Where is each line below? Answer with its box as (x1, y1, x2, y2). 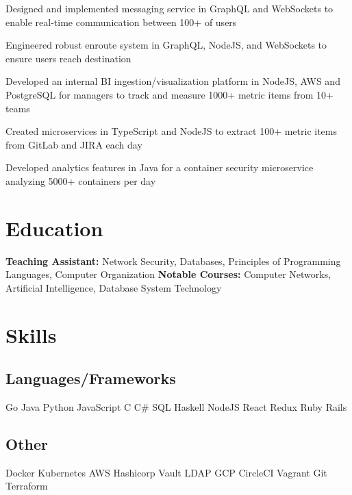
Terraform (5, 479, 48, 493)
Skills (5, 320, 57, 348)
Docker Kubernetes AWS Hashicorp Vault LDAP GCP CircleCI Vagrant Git (5, 465, 327, 479)
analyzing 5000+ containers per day (5, 173, 156, 188)
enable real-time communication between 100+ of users (5, 14, 237, 29)
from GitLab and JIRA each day (5, 137, 142, 151)
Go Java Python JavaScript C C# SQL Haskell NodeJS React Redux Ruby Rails (5, 400, 347, 414)
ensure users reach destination (5, 51, 131, 65)
